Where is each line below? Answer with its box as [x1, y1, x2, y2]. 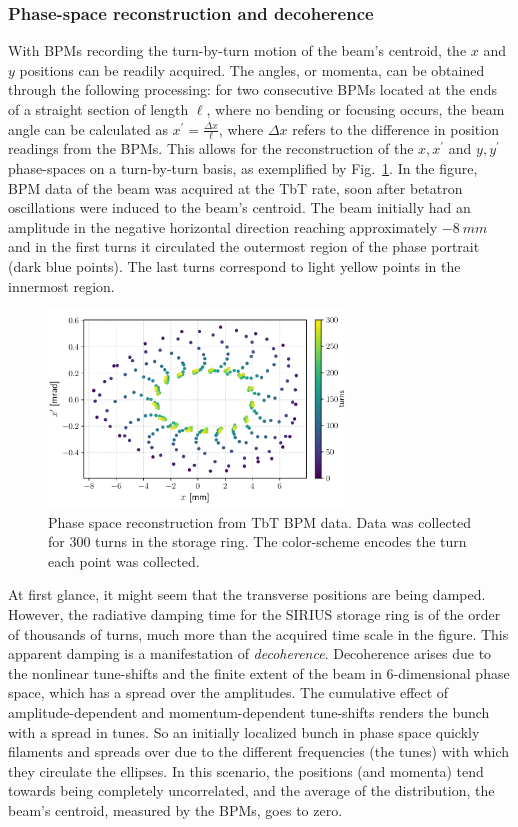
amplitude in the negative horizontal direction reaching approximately [8, 216, 438, 237]
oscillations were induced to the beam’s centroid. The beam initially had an [8, 197, 471, 218]
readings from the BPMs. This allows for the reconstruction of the [8, 138, 414, 159]
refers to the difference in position [292, 118, 499, 139]
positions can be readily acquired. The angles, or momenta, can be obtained [19, 59, 485, 80]
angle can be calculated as [8, 118, 168, 139]
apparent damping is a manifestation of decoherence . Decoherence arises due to [8, 643, 492, 664]
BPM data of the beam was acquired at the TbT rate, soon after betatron [8, 177, 463, 198]
